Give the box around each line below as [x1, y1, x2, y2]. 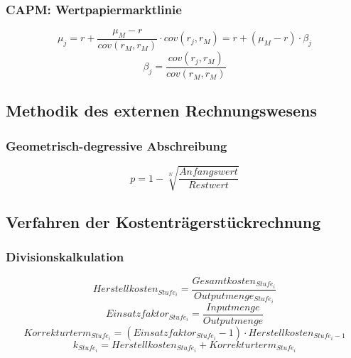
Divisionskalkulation [6, 248, 124, 266]
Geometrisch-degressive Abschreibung [6, 136, 227, 154]
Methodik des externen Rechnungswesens [6, 99, 317, 121]
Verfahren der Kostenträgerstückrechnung [6, 211, 321, 233]
